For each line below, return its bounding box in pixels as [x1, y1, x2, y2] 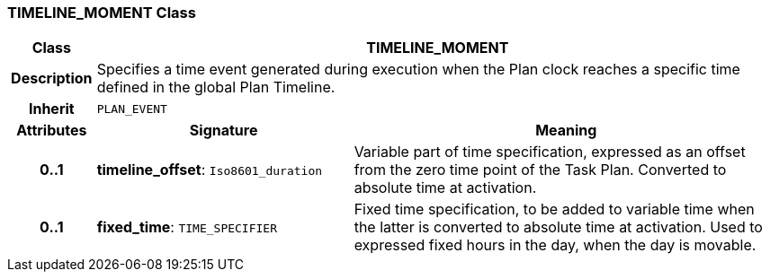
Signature [189, 121, 258, 140]
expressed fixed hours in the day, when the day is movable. [354, 236, 757, 255]
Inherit [28, 100, 75, 118]
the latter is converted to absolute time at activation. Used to [354, 218, 763, 237]
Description [11, 69, 93, 88]
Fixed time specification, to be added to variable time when [354, 200, 755, 219]
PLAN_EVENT [96, 101, 167, 116]
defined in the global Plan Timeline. [96, 78, 336, 97]
